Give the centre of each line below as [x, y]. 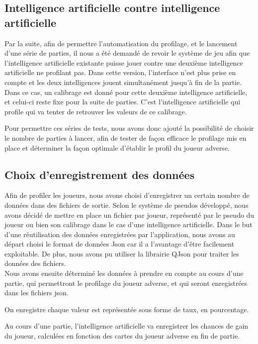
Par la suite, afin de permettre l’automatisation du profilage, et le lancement [121, 43]
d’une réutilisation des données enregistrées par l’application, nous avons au [120, 234]
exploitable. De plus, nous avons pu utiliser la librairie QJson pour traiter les [122, 253]
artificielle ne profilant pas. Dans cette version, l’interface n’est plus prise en [120, 72]
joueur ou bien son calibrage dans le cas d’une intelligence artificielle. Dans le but [129, 224]
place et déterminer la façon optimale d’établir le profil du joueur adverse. [117, 147]
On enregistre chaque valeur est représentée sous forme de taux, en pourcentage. [127, 309]
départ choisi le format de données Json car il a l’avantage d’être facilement [120, 244]
